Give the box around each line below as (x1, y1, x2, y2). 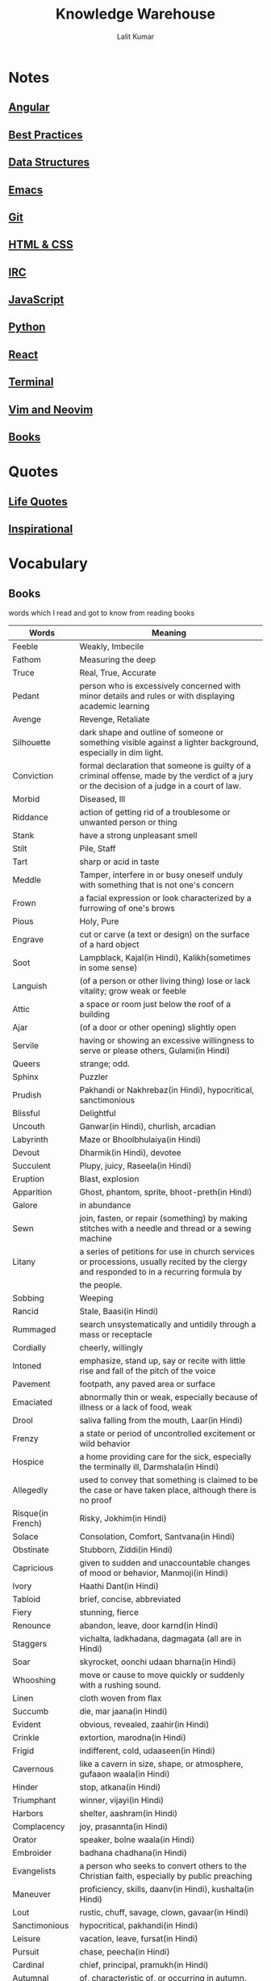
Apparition (12, 1186, 52, 1197)
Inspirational (8, 522, 73, 536)
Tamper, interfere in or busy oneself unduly (79, 869, 244, 880)
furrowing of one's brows (79, 902, 176, 913)
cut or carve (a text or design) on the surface (79, 929, 250, 940)
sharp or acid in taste (79, 856, 160, 867)
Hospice (12, 1456, 44, 1467)
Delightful (79, 1107, 116, 1119)
